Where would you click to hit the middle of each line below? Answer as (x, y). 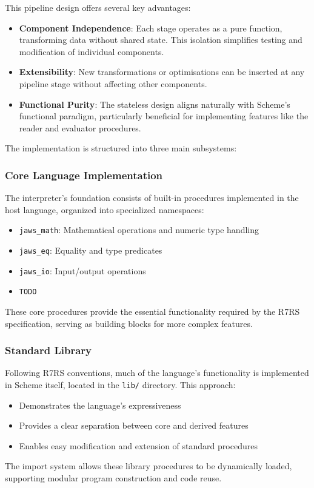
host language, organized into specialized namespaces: (105, 209)
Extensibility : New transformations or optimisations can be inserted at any (162, 72)
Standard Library (48, 350)
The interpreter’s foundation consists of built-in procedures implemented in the (152, 198)
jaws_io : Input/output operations (82, 270)
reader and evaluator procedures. (80, 127)
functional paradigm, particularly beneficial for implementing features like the (164, 116)
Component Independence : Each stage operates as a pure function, (151, 28)
